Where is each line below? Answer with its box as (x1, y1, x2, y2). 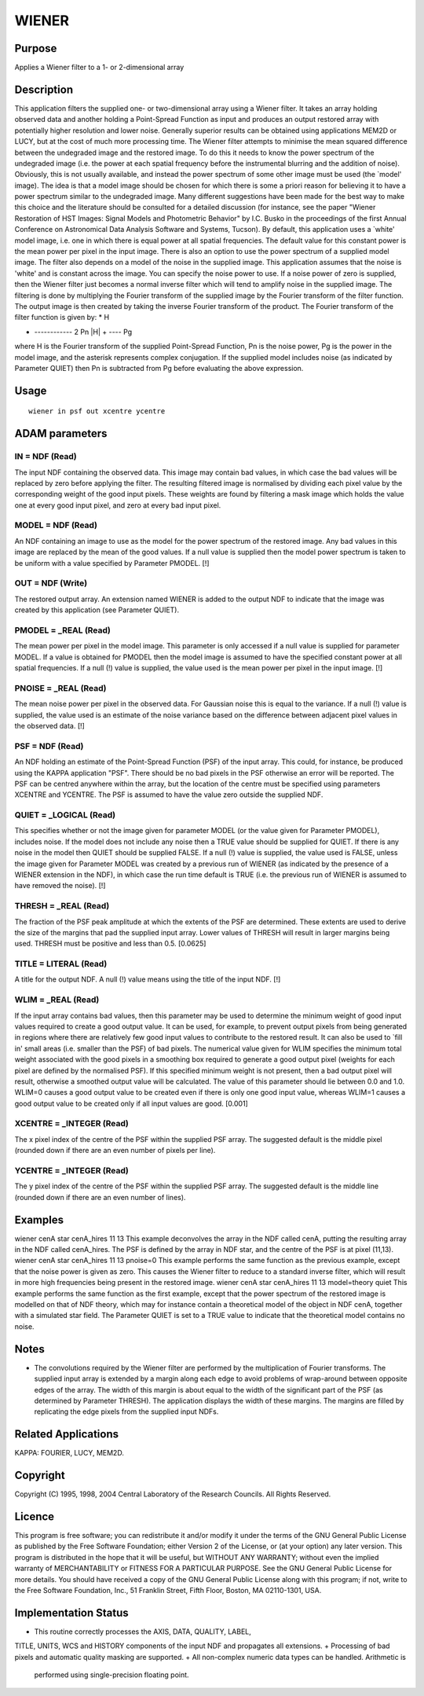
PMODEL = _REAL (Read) (14, 625, 111, 636)
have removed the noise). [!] (14, 881, 106, 890)
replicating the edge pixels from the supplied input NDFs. (34, 1407, 219, 1416)
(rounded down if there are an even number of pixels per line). (14, 1146, 216, 1155)
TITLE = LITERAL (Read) (14, 959, 108, 970)
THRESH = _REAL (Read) (14, 901, 110, 912)
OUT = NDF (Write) (14, 578, 88, 589)
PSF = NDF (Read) (14, 740, 84, 751)
